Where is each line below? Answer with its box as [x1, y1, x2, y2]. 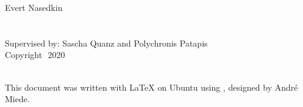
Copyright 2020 [5, 48, 65, 61]
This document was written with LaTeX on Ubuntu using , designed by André [5, 80, 298, 93]
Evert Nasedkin [5, 1, 63, 13]
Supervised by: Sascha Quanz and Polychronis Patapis [5, 36, 208, 49]
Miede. [5, 92, 30, 105]
